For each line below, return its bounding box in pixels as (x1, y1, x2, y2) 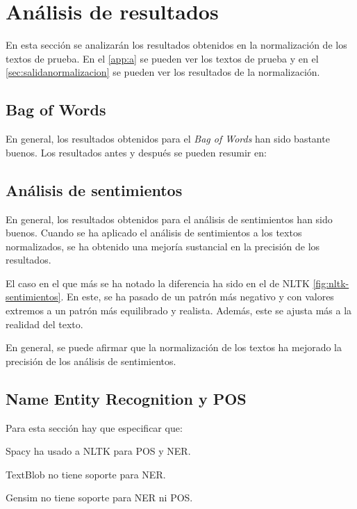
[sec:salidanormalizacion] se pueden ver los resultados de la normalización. (6, 65, 320, 79)
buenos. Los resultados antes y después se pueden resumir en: (6, 145, 267, 159)
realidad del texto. (6, 316, 83, 331)
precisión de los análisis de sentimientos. (6, 353, 176, 368)
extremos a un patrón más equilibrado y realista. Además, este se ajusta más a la (6, 303, 352, 318)
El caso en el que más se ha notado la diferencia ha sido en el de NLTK (6, 275, 310, 290)
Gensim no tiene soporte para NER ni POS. (6, 490, 193, 505)
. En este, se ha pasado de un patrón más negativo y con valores (60, 289, 334, 304)
